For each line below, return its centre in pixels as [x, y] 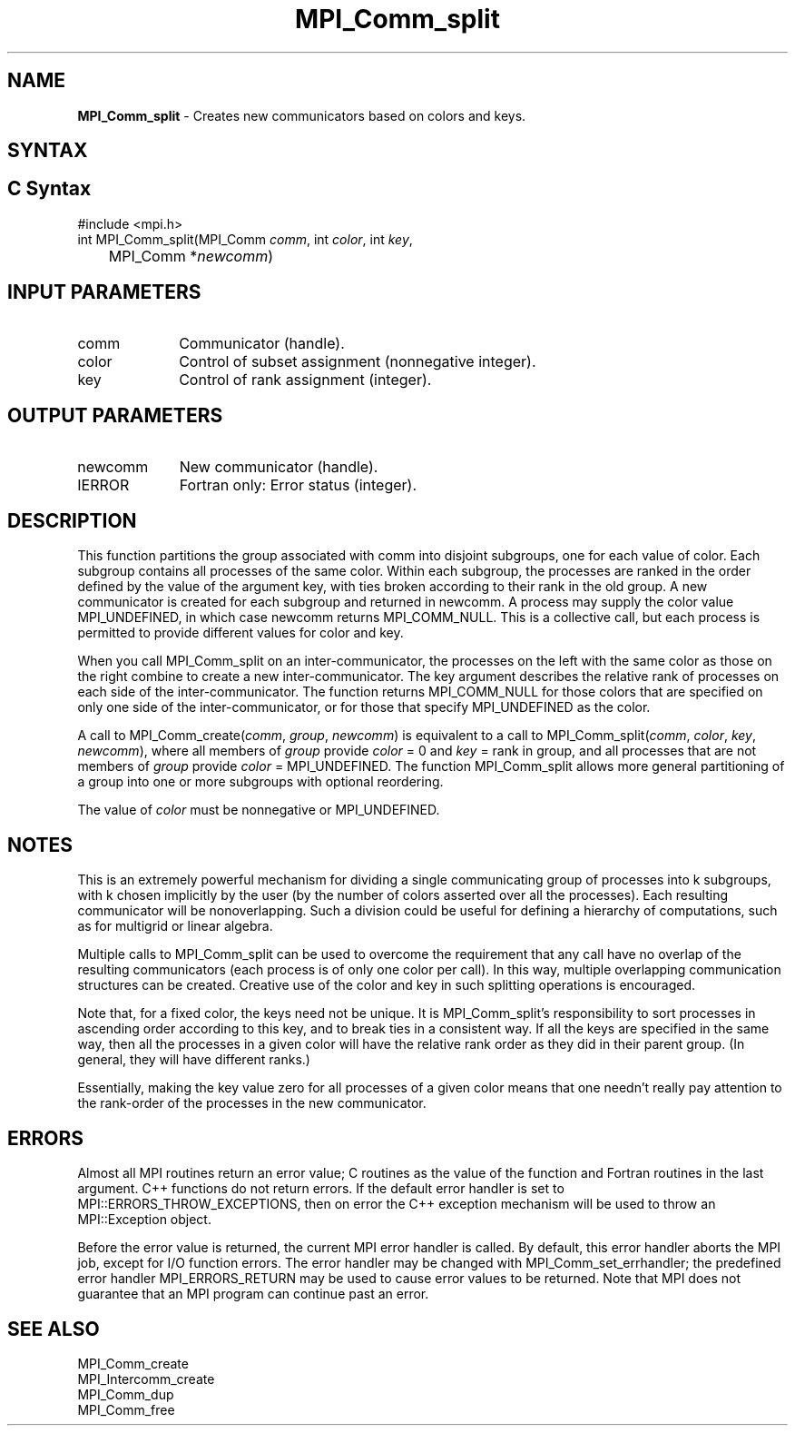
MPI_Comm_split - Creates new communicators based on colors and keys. [302, 115]
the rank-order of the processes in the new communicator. [252, 1103]
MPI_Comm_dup [126, 1394]
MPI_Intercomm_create [146, 1379]
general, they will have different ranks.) [194, 1060]
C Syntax [49, 189]
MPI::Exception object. [144, 1220]
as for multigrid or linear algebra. [175, 926]
